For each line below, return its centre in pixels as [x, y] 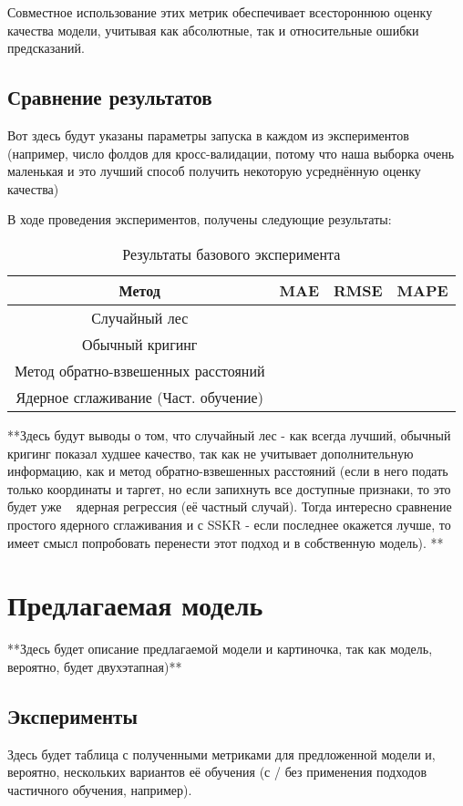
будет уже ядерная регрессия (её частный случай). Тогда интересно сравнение [230, 506]
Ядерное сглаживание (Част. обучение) [139, 397]
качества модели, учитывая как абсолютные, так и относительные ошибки [213, 30]
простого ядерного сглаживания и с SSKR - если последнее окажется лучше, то [229, 524]
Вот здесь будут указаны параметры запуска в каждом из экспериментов [208, 134]
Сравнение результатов [110, 97]
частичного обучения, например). [100, 789]
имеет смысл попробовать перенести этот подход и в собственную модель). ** [226, 542]
